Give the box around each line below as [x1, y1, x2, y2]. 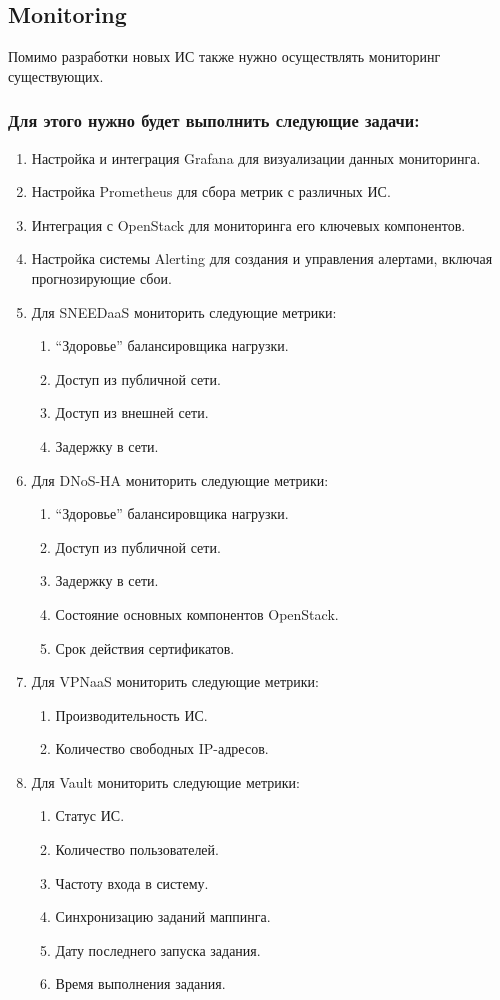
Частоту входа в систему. [55, 872, 209, 893]
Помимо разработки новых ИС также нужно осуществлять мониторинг [8, 46, 441, 67]
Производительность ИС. [55, 704, 208, 725]
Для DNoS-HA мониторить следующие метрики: [31, 469, 329, 490]
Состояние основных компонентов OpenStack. [55, 603, 339, 624]
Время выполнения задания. [55, 973, 226, 994]
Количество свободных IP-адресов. [55, 738, 269, 759]
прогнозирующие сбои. [31, 267, 172, 288]
